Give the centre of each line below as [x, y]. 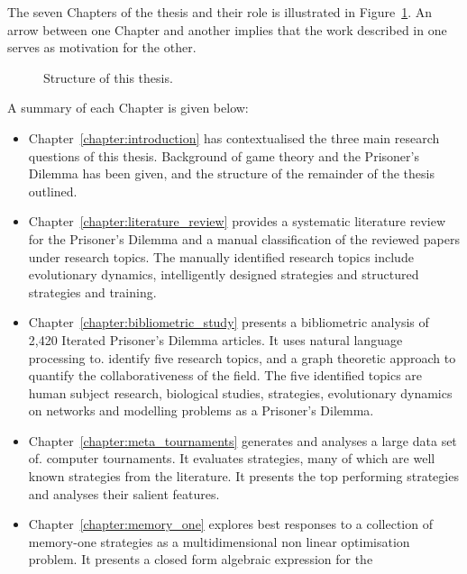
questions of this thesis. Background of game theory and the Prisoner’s [224, 155]
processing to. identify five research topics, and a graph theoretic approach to [242, 357]
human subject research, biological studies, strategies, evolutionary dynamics [240, 392]
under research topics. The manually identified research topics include [221, 256]
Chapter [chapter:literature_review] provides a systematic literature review [237, 221]
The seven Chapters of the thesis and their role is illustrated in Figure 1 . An [220, 12]
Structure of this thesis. [108, 77]
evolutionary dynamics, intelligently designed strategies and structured [224, 274]
